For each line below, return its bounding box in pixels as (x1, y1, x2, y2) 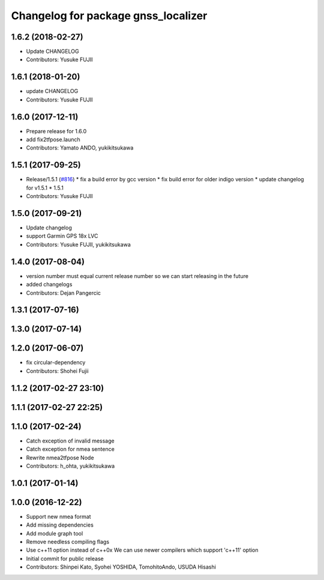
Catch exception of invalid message (26, 437, 115, 444)
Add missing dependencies (26, 521, 94, 528)
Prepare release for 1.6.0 (26, 127, 87, 134)
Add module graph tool (26, 530, 83, 537)
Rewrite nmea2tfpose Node (26, 454, 94, 461)
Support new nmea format (26, 513, 91, 520)
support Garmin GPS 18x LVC (26, 232, 98, 240)
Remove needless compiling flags (26, 538, 110, 546)
